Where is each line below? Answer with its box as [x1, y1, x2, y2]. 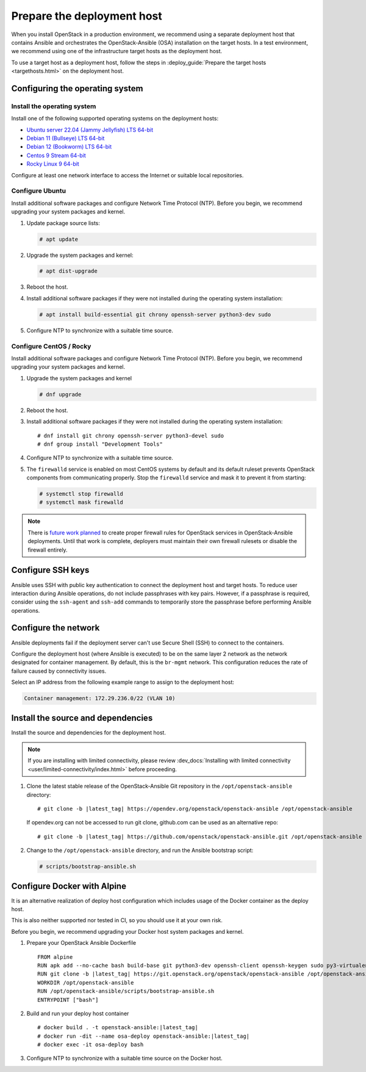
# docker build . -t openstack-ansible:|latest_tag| [37, 1024, 198, 1031]
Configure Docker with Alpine [11, 881, 126, 891]
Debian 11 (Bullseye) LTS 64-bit [26, 135, 105, 142]
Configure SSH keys [11, 565, 90, 575]
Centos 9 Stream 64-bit [26, 152, 87, 159]
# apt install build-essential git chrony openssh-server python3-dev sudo [39, 311, 271, 318]
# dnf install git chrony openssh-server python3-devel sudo [37, 432, 224, 439]
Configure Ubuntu [11, 187, 66, 195]
